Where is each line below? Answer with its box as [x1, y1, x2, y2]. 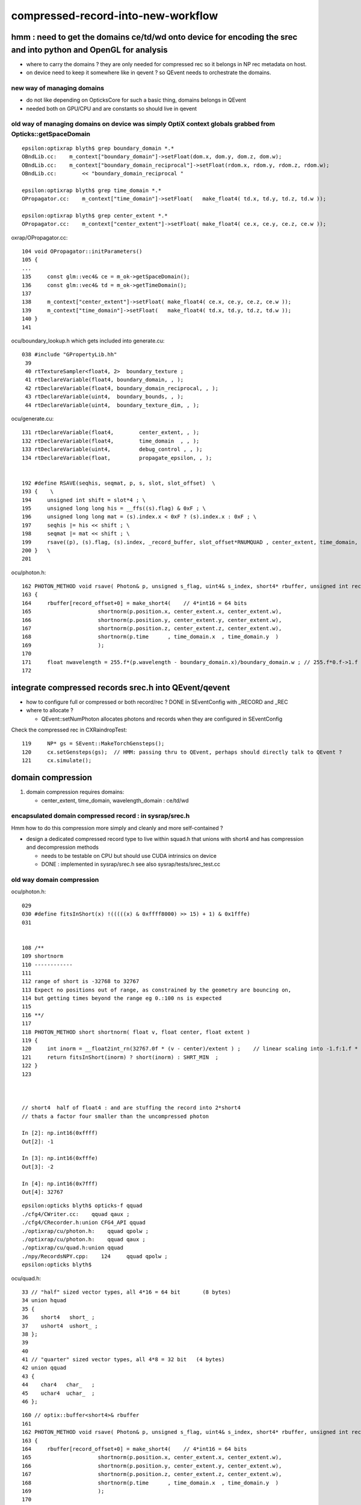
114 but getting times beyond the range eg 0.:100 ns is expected [22, 995, 222, 1002]
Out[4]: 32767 [22, 1189, 63, 1196]
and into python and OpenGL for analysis [11, 45, 168, 55]
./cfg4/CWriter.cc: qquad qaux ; [22, 1211, 130, 1217]
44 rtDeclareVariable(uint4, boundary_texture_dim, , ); [25, 402, 200, 409]
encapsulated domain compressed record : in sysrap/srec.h [11, 811, 190, 820]
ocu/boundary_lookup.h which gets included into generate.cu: [11, 337, 165, 344]
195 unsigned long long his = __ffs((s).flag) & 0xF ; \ [22, 504, 206, 512]
